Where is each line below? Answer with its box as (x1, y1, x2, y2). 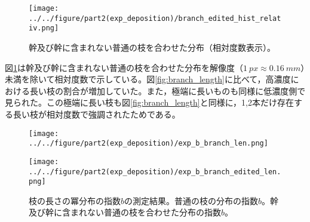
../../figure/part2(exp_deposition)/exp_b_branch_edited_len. (29, 167, 281, 176)
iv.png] (29, 24, 59, 33)
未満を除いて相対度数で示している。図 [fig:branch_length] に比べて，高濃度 (5, 73, 291, 85)
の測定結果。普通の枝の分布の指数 (124, 194, 259, 206)
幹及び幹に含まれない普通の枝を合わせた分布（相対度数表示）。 (29, 41, 275, 53)
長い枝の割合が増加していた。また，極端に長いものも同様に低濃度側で (29, 84, 306, 97)
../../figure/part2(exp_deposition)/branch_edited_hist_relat (29, 14, 281, 23)
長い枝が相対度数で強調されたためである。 (13, 107, 180, 120)
